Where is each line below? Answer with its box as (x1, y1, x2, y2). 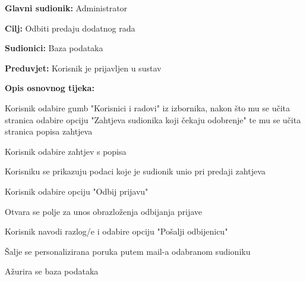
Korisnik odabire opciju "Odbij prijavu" (5, 185, 149, 197)
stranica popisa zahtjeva (5, 125, 93, 138)
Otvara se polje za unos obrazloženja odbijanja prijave (5, 205, 203, 217)
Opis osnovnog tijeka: (5, 82, 94, 94)
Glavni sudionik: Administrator (5, 2, 128, 14)
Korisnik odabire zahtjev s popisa (5, 145, 127, 157)
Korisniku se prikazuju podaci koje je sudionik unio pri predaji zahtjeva (5, 165, 266, 177)
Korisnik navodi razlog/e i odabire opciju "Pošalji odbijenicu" (5, 225, 228, 238)
